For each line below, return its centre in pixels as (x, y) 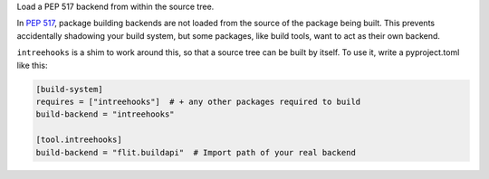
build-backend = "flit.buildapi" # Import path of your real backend (196, 152)
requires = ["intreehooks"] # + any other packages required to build (198, 101)
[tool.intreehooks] (79, 140)
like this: (32, 65)
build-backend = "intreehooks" (105, 114)
